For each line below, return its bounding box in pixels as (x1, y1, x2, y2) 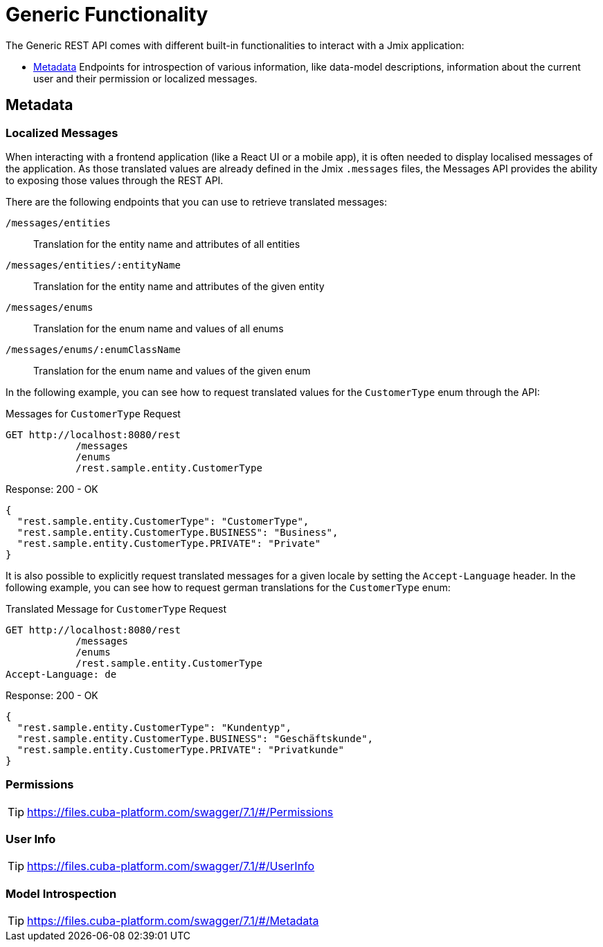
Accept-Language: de (6, 668, 117, 680)
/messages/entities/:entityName (6, 259, 181, 271)
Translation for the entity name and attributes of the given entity (33, 280, 325, 292)
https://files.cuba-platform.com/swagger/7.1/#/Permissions (27, 804, 334, 819)
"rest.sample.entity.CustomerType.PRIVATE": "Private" (17, 537, 321, 549)
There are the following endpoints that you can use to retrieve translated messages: (6, 195, 388, 208)
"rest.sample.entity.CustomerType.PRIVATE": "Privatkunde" (17, 743, 344, 755)
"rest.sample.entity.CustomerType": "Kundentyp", (17, 721, 292, 733)
